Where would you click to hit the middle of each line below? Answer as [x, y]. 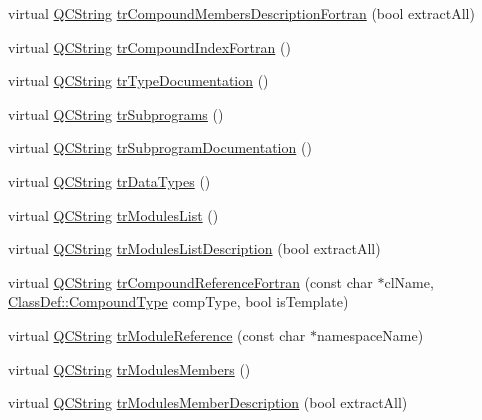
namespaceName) [370, 334]
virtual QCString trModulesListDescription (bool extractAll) [194, 248]
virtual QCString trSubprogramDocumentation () [160, 147]
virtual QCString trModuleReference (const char [157, 334]
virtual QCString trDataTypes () [109, 180]
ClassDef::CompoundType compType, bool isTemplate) [178, 301]
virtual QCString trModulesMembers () [129, 368]
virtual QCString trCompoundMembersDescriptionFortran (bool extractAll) [241, 13]
